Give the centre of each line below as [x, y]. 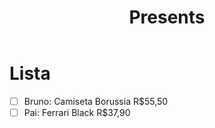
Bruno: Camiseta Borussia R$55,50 [96, 101]
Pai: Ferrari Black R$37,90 [77, 112]
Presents [167, 17]
